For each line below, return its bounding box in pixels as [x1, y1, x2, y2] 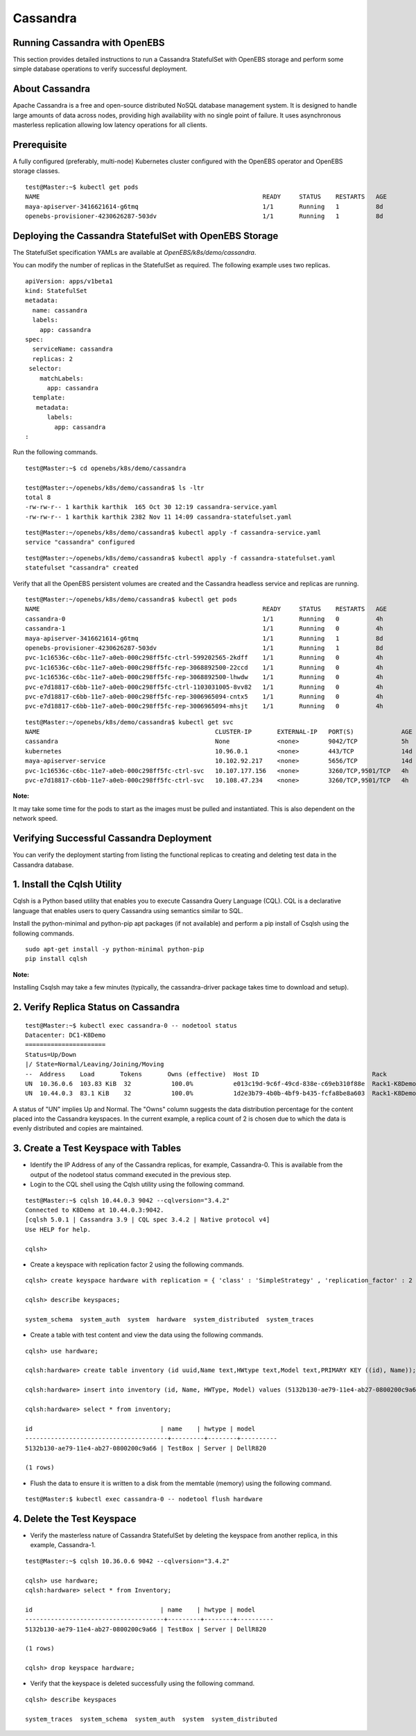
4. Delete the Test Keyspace [12, 1512, 137, 1524]
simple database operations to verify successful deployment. [12, 65, 188, 73]
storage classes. [12, 167, 60, 175]
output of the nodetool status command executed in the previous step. [30, 1170, 232, 1178]
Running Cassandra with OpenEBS [12, 37, 165, 49]
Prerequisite [12, 139, 67, 151]
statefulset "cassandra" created [25, 564, 139, 572]
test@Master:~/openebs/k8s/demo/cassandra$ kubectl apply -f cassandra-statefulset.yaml [25, 554, 336, 562]
